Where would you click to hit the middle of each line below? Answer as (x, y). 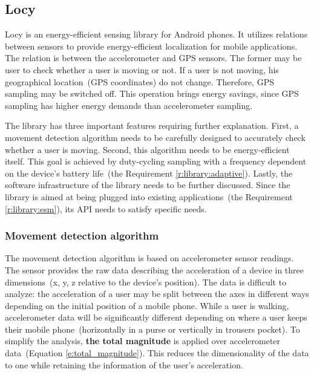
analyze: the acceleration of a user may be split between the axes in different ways (157, 294)
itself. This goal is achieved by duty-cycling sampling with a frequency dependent (156, 161)
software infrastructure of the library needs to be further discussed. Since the (148, 185)
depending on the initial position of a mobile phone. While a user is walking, (147, 305)
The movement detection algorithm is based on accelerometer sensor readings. (149, 258)
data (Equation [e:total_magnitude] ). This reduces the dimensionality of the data (157, 353)
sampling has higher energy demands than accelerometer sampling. (129, 105)
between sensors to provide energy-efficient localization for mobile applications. (151, 46)
